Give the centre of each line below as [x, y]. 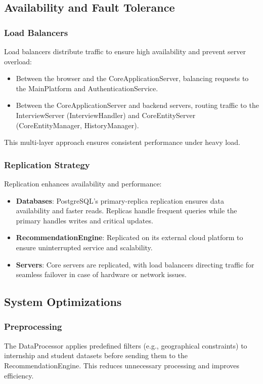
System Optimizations [63, 302]
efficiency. [19, 375]
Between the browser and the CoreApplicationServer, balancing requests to [132, 78]
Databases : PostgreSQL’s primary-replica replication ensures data [120, 200]
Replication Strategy [47, 164]
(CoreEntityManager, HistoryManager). [77, 125]
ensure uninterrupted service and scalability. [84, 247]
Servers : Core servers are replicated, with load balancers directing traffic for [135, 264]
